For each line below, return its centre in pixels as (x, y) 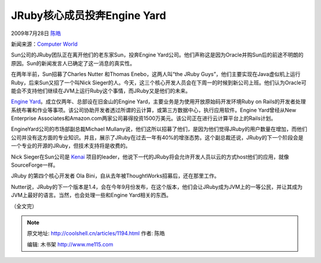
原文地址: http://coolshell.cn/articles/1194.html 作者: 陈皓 (96, 233)
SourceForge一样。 (35, 165)
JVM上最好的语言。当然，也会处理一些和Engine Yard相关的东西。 (91, 195)
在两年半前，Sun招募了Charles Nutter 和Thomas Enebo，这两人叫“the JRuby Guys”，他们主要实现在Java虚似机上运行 (156, 74)
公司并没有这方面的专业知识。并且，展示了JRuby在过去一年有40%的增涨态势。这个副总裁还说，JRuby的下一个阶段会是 (157, 137)
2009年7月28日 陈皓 (36, 33)
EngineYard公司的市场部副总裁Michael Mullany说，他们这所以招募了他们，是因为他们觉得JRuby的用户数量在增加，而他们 (159, 129)
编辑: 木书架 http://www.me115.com (70, 244)
